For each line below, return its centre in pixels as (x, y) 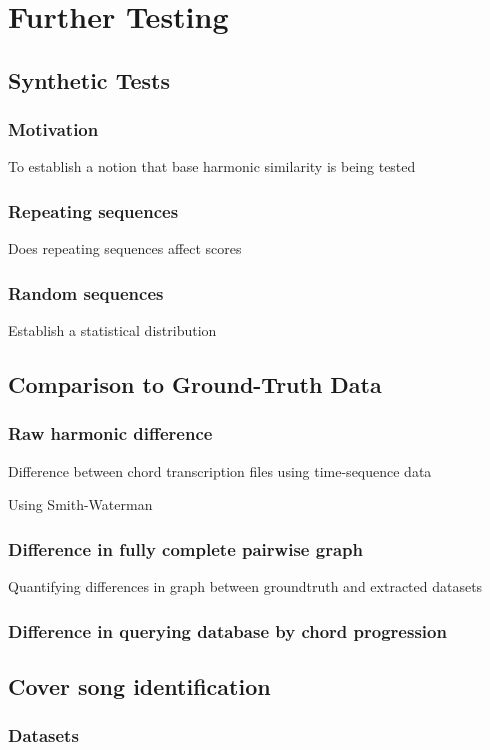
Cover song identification (139, 685)
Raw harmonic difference (110, 433)
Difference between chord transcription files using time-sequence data (220, 470)
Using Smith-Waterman (80, 504)
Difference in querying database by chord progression (227, 630)
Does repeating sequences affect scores (125, 248)
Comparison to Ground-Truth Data (195, 383)
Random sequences (86, 292)
